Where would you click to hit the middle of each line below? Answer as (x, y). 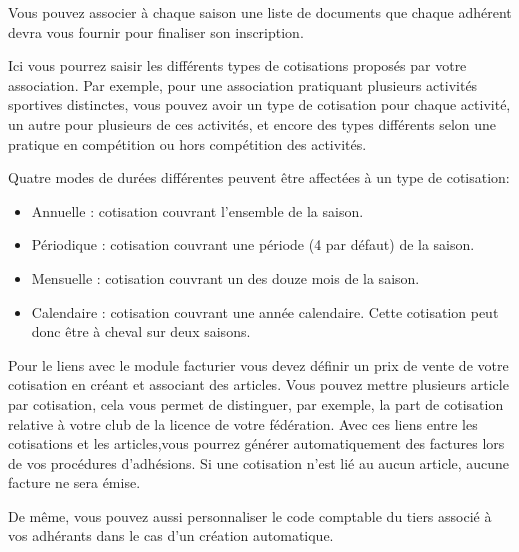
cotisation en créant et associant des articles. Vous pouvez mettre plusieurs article (258, 384)
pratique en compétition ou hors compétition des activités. (187, 143)
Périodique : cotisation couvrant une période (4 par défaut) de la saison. (253, 244)
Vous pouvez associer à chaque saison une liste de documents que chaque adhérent (260, 12)
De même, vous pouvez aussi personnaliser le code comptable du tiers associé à (250, 515)
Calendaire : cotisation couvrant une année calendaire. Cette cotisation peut (265, 311)
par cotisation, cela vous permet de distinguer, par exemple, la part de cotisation (256, 403)
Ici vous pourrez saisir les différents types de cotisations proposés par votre (237, 65)
